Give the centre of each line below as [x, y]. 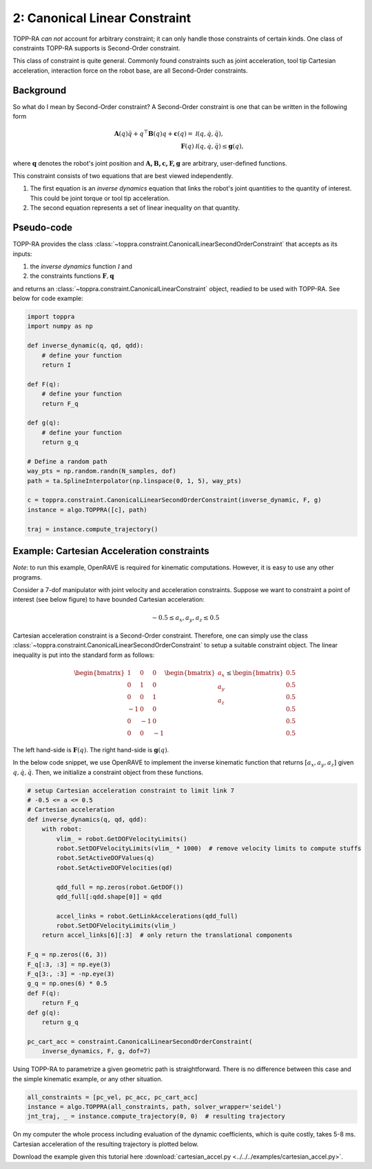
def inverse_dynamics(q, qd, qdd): [87, 819]
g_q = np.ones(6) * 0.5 [68, 984]
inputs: [22, 254]
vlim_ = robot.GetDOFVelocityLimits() [122, 839]
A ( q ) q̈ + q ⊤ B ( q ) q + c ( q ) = [153, 133]
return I [56, 365]
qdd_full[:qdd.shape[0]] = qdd [109, 896]
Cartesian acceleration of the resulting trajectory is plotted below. [106, 1144]
